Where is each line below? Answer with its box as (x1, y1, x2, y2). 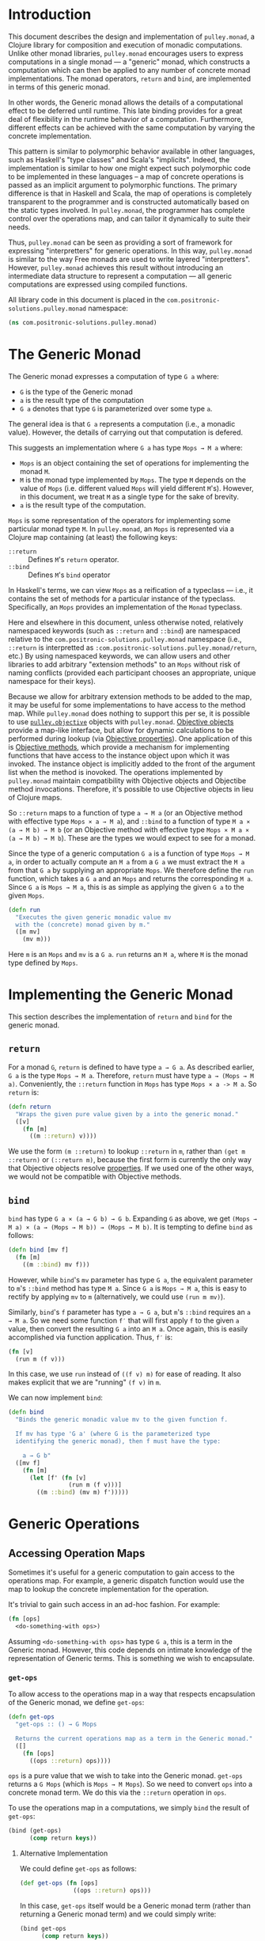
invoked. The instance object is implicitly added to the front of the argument (8, 758, 256, 769)
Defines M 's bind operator (28, 570, 111, 579)
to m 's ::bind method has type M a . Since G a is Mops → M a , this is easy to (8, 1283, 247, 1293)
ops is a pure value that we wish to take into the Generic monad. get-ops (8, 1771, 243, 1780)
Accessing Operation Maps (8, 1546, 146, 1560)
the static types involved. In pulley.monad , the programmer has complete (8, 205, 245, 215)
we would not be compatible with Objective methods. (8, 1172, 182, 1181)
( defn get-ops (8, 1713, 55, 1721)
